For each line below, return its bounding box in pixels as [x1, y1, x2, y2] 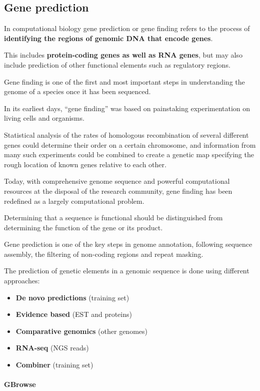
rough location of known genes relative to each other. [4, 159, 166, 169]
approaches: [4, 275, 40, 286]
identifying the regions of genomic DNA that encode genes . [4, 33, 213, 43]
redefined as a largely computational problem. [4, 195, 144, 206]
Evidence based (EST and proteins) [15, 309, 132, 319]
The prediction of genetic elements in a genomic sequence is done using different [4, 265, 249, 276]
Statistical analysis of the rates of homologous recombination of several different [4, 129, 249, 140]
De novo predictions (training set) [15, 292, 129, 302]
